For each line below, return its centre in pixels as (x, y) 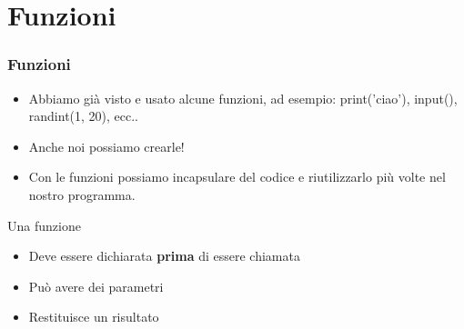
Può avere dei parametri (96, 286)
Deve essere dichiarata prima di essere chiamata (164, 256)
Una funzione (44, 225)
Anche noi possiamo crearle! (106, 146)
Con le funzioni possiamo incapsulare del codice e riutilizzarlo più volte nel (237, 177)
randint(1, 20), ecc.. (84, 116)
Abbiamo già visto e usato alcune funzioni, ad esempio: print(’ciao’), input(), (243, 98)
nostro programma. (82, 194)
